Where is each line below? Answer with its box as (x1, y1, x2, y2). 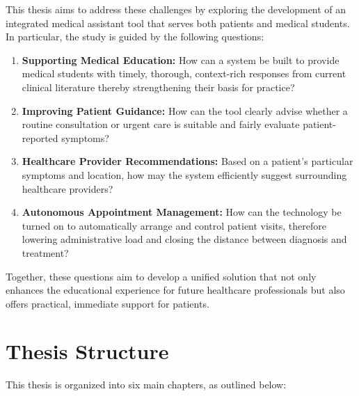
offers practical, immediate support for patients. (6, 296, 209, 310)
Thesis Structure (6, 337, 169, 365)
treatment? (22, 245, 69, 260)
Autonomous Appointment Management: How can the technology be (22, 205, 342, 219)
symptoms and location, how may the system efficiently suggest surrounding (22, 167, 347, 182)
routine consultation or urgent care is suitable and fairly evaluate (22, 117, 300, 132)
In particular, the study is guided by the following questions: (6, 29, 264, 44)
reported (22, 130, 58, 145)
